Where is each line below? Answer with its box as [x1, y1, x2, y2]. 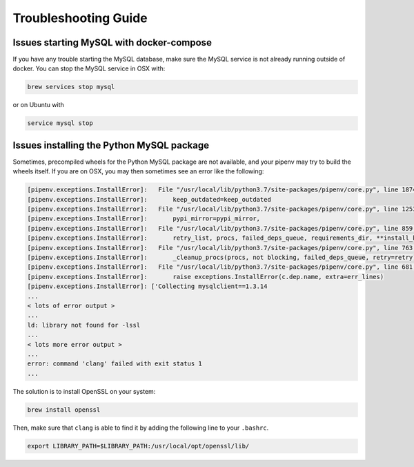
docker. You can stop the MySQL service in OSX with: [12, 64, 166, 73]
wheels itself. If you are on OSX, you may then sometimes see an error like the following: [12, 167, 264, 175]
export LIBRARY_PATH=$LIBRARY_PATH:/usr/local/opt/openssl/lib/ [27, 442, 250, 450]
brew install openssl [27, 406, 101, 414]
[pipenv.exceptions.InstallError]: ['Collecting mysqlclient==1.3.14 [27, 283, 268, 290]
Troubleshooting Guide [12, 10, 148, 26]
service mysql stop [27, 120, 93, 127]
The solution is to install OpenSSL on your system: [12, 387, 156, 395]
